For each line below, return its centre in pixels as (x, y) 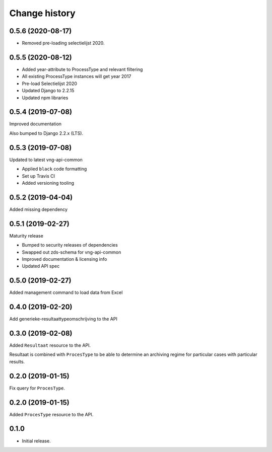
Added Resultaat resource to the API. (50, 345)
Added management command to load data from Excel (66, 292)
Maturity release (26, 236)
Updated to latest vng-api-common (46, 160)
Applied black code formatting (54, 169)
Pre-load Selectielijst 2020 (50, 84)
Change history (42, 13)
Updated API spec (41, 266)
